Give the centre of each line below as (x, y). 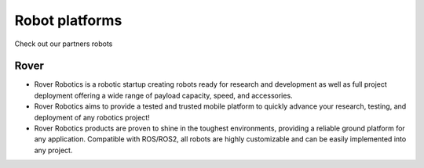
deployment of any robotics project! (92, 117)
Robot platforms (68, 20)
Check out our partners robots (64, 44)
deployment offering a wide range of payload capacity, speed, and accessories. (164, 95)
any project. (53, 150)
